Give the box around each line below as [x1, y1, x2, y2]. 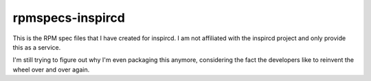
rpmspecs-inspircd [12, 10, 125, 25]
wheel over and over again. [12, 65, 90, 74]
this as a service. [12, 43, 61, 51]
